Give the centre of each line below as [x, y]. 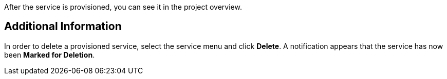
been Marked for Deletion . [50, 55]
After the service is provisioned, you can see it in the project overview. [123, 7]
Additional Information [63, 27]
